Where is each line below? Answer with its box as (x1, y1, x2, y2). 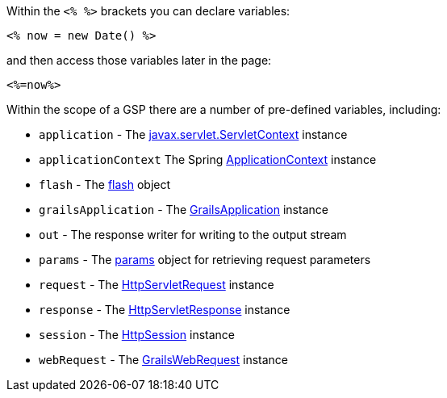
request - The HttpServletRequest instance (39, 278, 274, 291)
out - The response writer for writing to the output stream (39, 228, 347, 241)
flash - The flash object (39, 178, 171, 191)
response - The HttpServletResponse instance (39, 303, 290, 316)
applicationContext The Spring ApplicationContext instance (39, 153, 377, 166)
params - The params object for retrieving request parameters (39, 253, 371, 266)
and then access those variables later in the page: (6, 53, 272, 67)
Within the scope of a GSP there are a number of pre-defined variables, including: (6, 103, 441, 116)
